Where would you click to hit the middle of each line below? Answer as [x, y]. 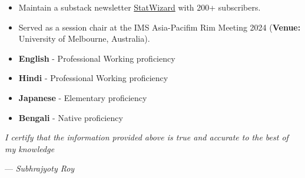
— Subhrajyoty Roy [40, 168]
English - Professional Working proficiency [97, 58]
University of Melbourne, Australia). [84, 38]
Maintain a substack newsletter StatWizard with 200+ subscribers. [140, 7]
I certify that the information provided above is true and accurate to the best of [147, 137]
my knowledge [30, 148]
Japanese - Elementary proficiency [83, 97]
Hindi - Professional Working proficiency [93, 78]
